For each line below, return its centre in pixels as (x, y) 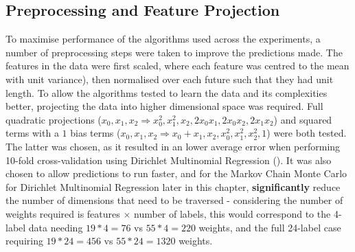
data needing (56, 227)
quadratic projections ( (54, 119)
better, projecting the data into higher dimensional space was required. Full (164, 106)
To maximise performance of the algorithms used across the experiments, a (163, 39)
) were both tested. (307, 133)
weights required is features (63, 213)
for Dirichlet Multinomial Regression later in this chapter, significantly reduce (173, 186)
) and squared (303, 119)
